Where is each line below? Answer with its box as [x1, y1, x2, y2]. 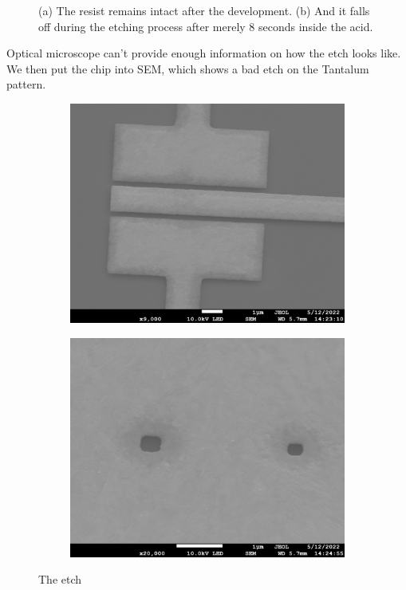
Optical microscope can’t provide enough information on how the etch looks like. [6, 45, 401, 61]
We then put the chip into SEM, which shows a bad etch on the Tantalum [6, 60, 369, 77]
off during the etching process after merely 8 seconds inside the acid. [38, 18, 373, 34]
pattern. [6, 76, 46, 92]
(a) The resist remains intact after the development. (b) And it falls [38, 2, 370, 18]
